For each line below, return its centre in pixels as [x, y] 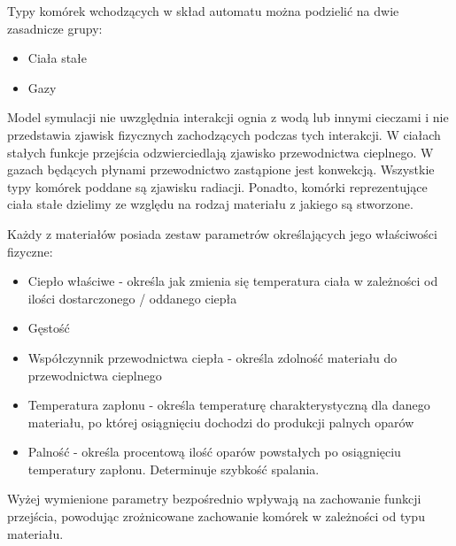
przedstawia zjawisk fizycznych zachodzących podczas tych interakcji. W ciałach [224, 134]
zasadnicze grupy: [55, 28]
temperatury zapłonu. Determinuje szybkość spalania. [174, 469]
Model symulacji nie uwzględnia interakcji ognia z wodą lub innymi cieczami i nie [228, 117]
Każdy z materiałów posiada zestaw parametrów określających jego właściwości [222, 233]
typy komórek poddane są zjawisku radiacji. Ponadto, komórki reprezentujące [217, 186]
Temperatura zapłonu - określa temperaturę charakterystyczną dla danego [229, 405]
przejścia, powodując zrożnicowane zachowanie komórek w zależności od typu [216, 516]
